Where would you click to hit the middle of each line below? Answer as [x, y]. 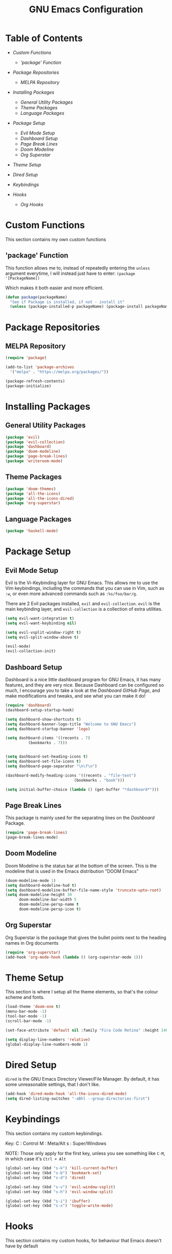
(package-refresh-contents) [35, 381]
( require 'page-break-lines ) [36, 833]
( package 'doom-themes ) [31, 489]
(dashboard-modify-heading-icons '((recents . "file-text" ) [71, 775]
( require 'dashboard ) [28, 705]
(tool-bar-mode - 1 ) [26, 1017]
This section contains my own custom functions [56, 239]
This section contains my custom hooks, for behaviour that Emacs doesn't [83, 1241]
